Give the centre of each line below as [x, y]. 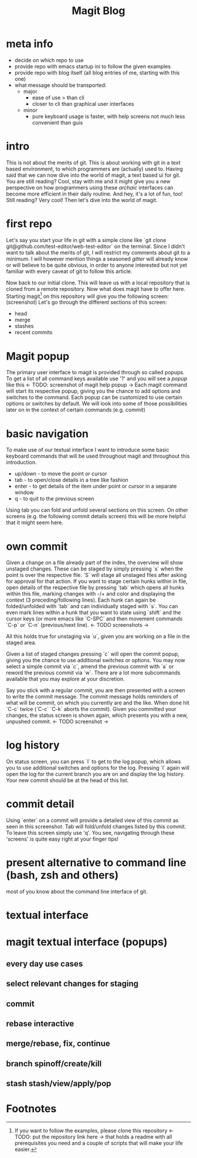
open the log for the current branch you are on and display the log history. [96, 774]
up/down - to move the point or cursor [61, 474]
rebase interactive [40, 1024]
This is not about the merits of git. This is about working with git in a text [93, 162]
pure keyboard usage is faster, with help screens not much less [108, 116]
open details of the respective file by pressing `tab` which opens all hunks [95, 588]
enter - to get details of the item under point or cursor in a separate [96, 486]
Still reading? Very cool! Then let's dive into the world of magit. [82, 200]
